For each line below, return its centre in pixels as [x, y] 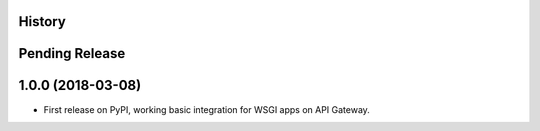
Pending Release [72, 53]
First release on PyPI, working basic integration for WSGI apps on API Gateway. [206, 109]
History [42, 21]
